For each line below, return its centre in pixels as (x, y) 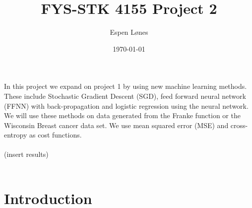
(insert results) (26, 154)
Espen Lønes (129, 32)
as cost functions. (55, 135)
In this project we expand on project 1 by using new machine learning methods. (126, 86)
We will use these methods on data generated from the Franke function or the (122, 115)
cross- (239, 125)
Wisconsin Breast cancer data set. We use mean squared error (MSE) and (116, 125)
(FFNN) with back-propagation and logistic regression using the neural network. (126, 105)
